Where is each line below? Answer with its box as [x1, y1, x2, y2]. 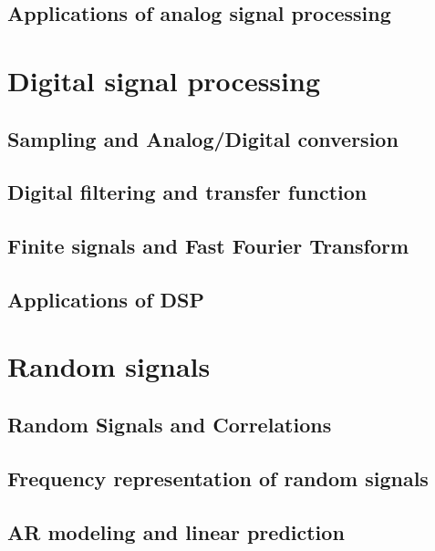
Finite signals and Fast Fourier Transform [7, 232, 409, 260]
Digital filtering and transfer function [7, 178, 368, 206]
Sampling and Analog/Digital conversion [7, 124, 399, 152]
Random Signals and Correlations [7, 411, 332, 439]
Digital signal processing [7, 61, 321, 99]
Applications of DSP [7, 285, 205, 313]
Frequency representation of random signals [7, 463, 429, 492]
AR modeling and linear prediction [7, 517, 345, 546]
